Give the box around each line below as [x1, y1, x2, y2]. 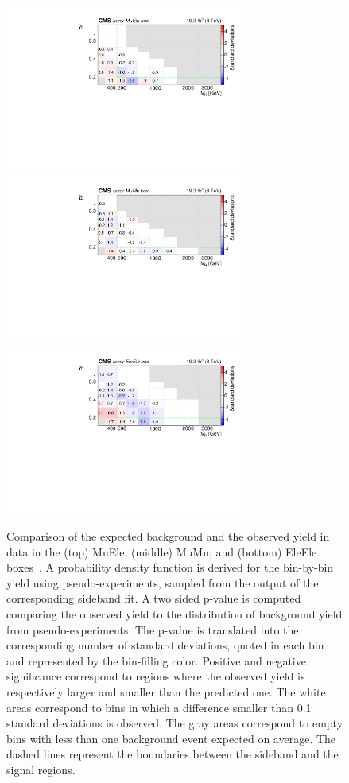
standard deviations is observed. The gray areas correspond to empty [6, 715, 343, 731]
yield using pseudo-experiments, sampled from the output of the [6, 574, 319, 591]
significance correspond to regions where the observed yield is [6, 668, 305, 684]
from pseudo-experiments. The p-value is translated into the [6, 621, 299, 638]
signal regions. [6, 761, 76, 777]
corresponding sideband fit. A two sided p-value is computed [6, 590, 301, 607]
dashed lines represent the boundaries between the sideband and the [6, 746, 339, 762]
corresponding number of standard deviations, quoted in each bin [6, 637, 324, 653]
